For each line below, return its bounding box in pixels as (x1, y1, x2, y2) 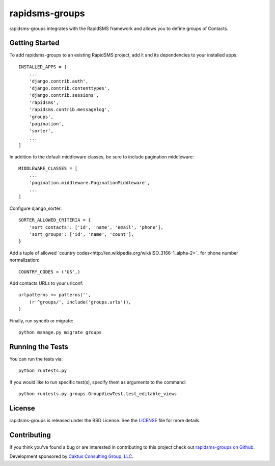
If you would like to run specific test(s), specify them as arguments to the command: (9, 379, 186, 385)
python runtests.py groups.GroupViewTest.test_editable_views (18, 391, 177, 397)
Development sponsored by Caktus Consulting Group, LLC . (9, 453, 133, 459)
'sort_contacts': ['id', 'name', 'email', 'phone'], (29, 224, 164, 230)
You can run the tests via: (9, 355, 63, 362)
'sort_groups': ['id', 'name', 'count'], (29, 232, 134, 237)
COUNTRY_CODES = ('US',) (18, 269, 80, 275)
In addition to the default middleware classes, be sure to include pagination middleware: (9, 153, 194, 160)
